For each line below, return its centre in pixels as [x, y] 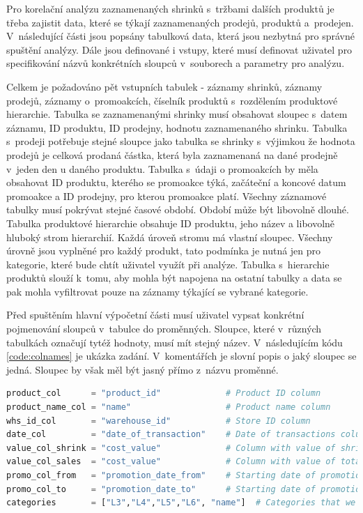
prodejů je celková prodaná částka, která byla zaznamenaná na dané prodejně [172, 154]
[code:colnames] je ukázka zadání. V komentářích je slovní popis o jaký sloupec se [181, 356]
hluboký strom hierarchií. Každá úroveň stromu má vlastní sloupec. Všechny [170, 237]
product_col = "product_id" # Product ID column [164, 393]
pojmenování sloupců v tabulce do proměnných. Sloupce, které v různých [164, 329]
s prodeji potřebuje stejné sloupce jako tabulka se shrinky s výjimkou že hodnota [181, 141]
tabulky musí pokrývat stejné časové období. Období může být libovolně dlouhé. [178, 209]
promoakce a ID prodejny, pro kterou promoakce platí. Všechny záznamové [167, 196]
